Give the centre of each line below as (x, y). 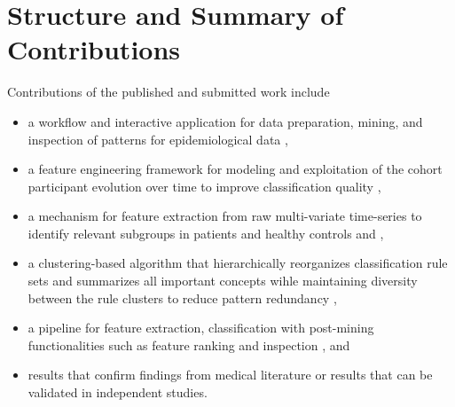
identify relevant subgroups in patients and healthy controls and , (206, 233)
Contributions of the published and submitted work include (169, 92)
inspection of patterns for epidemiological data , (158, 139)
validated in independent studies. (118, 392)
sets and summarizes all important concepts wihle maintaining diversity (223, 281)
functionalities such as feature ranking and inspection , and (189, 344)
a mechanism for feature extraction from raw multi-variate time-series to (225, 216)
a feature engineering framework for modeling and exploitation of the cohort (235, 169)
